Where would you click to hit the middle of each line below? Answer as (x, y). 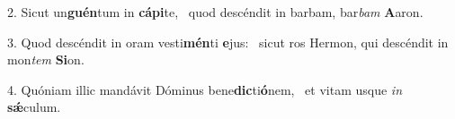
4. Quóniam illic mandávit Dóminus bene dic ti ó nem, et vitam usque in (205, 89)
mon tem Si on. (46, 59)
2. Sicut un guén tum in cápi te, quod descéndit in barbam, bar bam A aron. (215, 12)
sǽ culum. (34, 107)
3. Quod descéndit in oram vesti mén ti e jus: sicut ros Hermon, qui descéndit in (228, 42)
